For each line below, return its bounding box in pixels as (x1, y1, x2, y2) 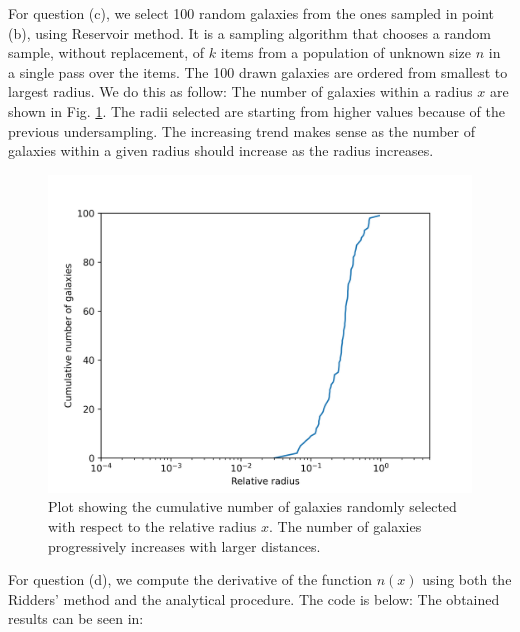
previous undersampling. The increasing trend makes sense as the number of (8, 120, 475, 141)
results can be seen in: (8, 608, 144, 629)
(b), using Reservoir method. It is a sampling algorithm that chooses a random (8, 22, 492, 43)
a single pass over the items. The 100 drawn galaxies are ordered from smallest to (8, 61, 508, 82)
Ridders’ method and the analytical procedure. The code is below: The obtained (8, 588, 500, 609)
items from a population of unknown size (220, 42, 472, 63)
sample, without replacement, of (8, 42, 205, 63)
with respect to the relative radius (48, 515, 257, 536)
